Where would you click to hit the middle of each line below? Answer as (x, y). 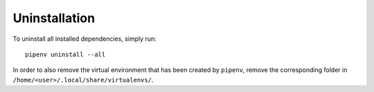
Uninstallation (54, 18)
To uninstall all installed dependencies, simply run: (85, 39)
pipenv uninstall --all (65, 54)
